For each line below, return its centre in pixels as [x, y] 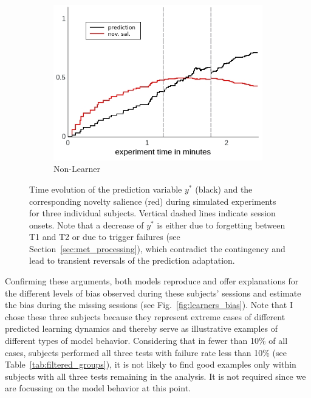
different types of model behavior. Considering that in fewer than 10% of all [146, 341]
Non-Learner [77, 169]
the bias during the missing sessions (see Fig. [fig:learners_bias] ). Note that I [149, 305]
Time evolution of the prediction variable [106, 189]
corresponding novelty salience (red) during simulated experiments [153, 201]
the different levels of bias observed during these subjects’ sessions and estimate [153, 293]
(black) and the [224, 189]
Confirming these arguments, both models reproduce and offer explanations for [152, 281]
